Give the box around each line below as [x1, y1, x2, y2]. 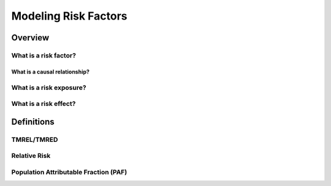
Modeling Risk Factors [11, 9, 127, 23]
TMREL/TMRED [11, 135, 58, 144]
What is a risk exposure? [11, 83, 86, 92]
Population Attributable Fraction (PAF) [11, 168, 127, 176]
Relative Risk [11, 152, 51, 160]
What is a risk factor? [11, 51, 77, 59]
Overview [11, 32, 50, 43]
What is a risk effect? [11, 100, 76, 108]
